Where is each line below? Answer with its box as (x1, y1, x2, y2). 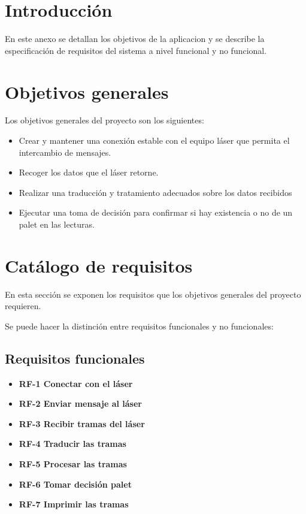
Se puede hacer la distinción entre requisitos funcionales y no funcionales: (5, 319, 274, 332)
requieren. (5, 300, 41, 312)
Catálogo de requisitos (5, 253, 193, 277)
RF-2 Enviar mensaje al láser (19, 397, 142, 410)
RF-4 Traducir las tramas (19, 437, 126, 450)
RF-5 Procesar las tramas (19, 458, 127, 470)
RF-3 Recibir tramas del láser (19, 417, 145, 430)
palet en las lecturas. (19, 218, 95, 230)
